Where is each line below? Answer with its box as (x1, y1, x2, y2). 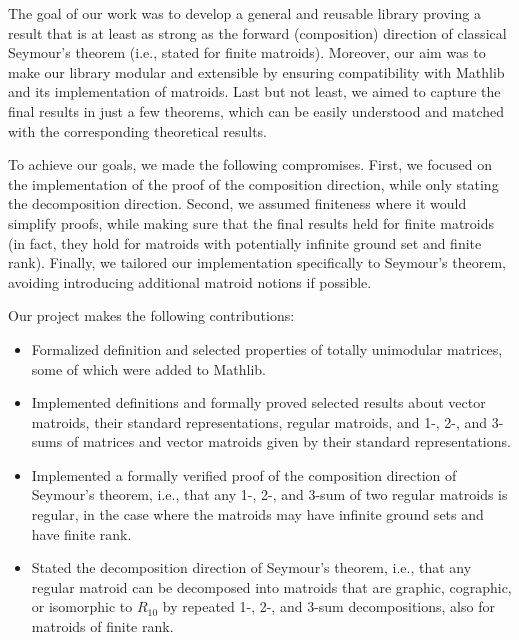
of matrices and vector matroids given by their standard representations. (66, 431, 511, 452)
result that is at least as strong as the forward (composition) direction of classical (8, 22, 507, 43)
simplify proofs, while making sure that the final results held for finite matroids (8, 212, 495, 233)
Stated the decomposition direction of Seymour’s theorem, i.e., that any (31, 557, 472, 578)
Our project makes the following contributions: (8, 305, 295, 326)
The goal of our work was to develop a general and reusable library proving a (8, 3, 481, 23)
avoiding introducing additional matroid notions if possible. (8, 271, 372, 292)
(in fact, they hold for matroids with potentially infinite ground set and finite (8, 232, 482, 253)
